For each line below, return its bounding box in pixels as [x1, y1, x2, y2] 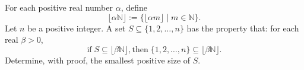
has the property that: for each [186, 21, 299, 34]
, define [121, 1, 147, 13]
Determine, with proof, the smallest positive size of [5, 53, 191, 66]
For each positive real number [5, 1, 113, 13]
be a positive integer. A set [27, 21, 126, 34]
